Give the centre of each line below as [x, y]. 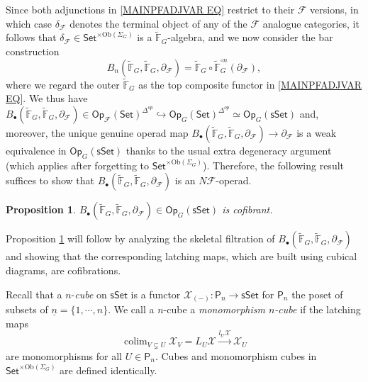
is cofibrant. [247, 209]
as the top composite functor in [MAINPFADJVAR [250, 84]
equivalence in [36, 150]
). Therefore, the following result [274, 165]
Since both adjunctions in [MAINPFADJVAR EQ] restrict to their [150, 9]
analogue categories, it [311, 23]
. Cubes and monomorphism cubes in [236, 355]
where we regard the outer [63, 84]
